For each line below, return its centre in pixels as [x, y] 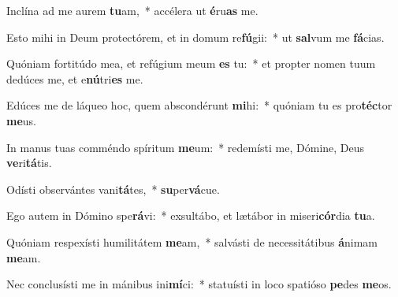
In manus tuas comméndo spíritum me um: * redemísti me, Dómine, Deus [186, 147]
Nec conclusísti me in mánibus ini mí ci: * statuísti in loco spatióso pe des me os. [199, 284]
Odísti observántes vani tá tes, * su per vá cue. [113, 189]
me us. [21, 120]
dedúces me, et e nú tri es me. [75, 78]
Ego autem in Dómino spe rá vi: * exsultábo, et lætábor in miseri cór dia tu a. [191, 215]
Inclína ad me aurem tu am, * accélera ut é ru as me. [132, 10]
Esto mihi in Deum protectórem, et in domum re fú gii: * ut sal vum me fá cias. [195, 37]
